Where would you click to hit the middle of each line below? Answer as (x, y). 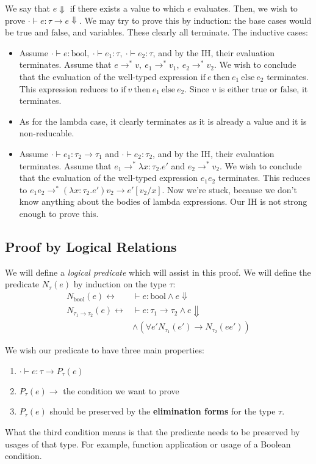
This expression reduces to (69, 88)
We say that (27, 8)
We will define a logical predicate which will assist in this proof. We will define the (158, 272)
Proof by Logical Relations (91, 246)
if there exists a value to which (127, 8)
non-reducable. (47, 133)
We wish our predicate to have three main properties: (105, 350)
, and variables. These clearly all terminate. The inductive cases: (188, 32)
